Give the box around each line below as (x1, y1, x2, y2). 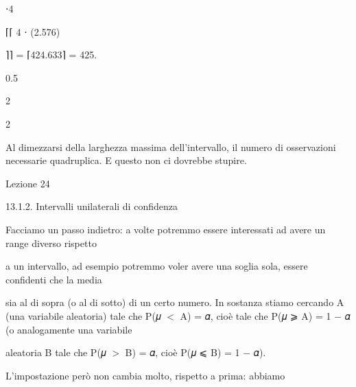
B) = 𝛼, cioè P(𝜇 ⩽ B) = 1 (125, 345, 240, 360)
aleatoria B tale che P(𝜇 (5, 345, 106, 360)
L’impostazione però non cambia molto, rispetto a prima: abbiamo (5, 368, 285, 382)
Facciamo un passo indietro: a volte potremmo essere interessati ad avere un (5, 222, 326, 236)
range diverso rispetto (5, 235, 97, 250)
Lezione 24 (5, 176, 50, 190)
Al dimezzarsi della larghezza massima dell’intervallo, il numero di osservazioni (5, 139, 336, 154)
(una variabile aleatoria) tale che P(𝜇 (5, 308, 161, 322)
